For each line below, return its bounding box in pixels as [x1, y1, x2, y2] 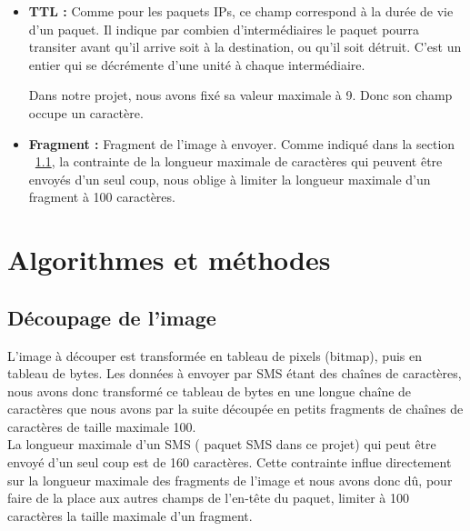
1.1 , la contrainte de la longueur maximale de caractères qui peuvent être [35, 152, 443, 171]
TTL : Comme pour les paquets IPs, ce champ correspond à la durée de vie [28, 2, 454, 20]
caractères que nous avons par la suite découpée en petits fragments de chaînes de [7, 399, 464, 418]
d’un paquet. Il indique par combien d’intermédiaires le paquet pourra [28, 19, 420, 38]
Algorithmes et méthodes [7, 241, 331, 278]
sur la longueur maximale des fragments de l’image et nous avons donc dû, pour [7, 470, 453, 489]
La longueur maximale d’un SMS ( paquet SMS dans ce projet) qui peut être [7, 435, 436, 454]
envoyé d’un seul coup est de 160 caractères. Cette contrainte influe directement [7, 453, 452, 472]
